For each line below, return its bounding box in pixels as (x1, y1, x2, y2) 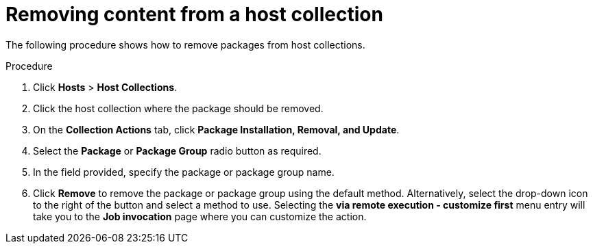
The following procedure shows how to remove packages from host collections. (5, 38, 365, 51)
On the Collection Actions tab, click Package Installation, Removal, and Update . (33, 123, 400, 135)
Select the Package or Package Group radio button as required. (33, 144, 322, 157)
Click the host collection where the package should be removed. (33, 102, 324, 114)
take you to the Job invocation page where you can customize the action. (33, 210, 367, 222)
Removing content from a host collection (5, 3, 383, 26)
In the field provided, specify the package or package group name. (33, 166, 335, 178)
